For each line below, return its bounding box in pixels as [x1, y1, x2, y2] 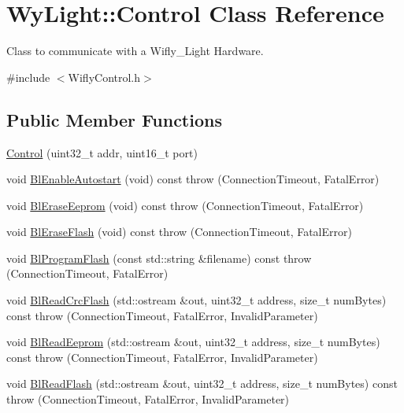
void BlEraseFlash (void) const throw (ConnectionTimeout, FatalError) [6, 223, 352, 240]
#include [6, 68, 50, 85]
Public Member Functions [6, 107, 222, 131]
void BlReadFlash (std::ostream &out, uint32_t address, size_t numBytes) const [6, 375, 398, 392]
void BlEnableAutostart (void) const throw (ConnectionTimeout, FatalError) [6, 171, 380, 187]
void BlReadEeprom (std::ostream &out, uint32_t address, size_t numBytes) [6, 334, 380, 350]
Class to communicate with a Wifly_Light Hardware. [6, 42, 264, 59]
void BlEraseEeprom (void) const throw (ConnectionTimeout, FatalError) [6, 197, 364, 213]
